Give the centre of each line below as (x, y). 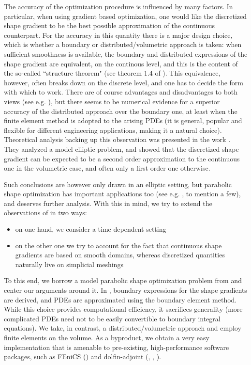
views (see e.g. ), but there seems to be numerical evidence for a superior (112, 101)
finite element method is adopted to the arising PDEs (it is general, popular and (123, 120)
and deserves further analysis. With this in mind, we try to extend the (108, 203)
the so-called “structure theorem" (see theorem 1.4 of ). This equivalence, (112, 73)
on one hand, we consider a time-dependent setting (91, 229)
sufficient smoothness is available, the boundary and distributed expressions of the (126, 54)
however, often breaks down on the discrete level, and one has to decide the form (124, 82)
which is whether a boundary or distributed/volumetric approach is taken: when (123, 44)
